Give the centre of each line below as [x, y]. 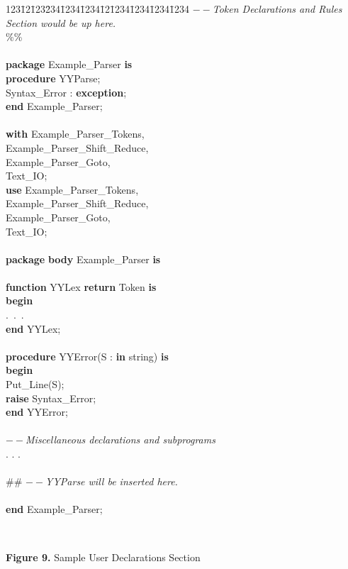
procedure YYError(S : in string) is [87, 356]
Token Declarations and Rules [277, 9]
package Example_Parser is [69, 64]
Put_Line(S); [35, 384]
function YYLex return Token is [81, 286]
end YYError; [37, 412]
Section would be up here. [61, 22]
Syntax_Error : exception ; [66, 92]
